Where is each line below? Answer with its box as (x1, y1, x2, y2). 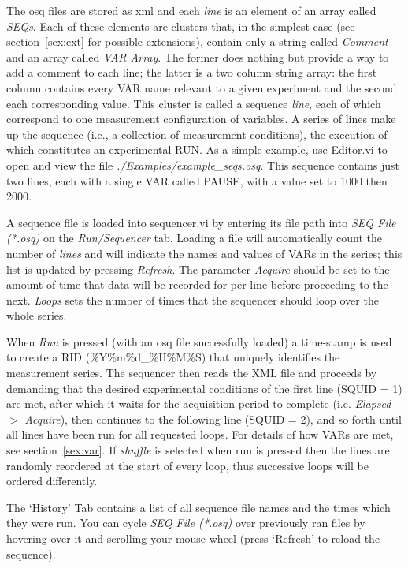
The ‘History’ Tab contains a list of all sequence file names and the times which (6, 499, 391, 515)
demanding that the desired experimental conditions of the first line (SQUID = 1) (6, 379, 402, 396)
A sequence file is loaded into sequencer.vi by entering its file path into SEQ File (6, 214, 396, 230)
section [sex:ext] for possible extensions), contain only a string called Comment (6, 33, 388, 50)
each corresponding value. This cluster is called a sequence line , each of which (6, 95, 381, 111)
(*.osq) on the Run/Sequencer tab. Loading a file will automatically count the (6, 230, 382, 246)
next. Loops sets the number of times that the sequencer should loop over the (6, 291, 379, 308)
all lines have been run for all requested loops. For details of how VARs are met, (6, 426, 394, 443)
